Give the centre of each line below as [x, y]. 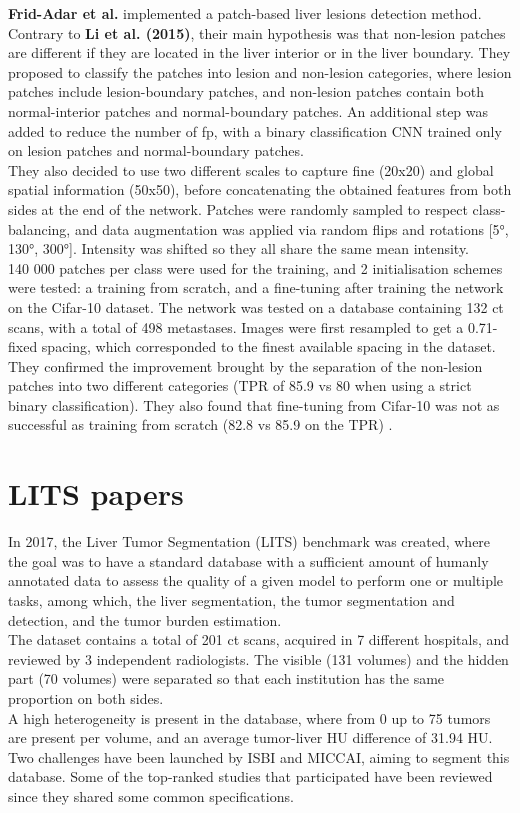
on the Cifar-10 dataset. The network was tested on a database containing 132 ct [256, 306]
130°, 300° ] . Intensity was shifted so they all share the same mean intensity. [238, 248]
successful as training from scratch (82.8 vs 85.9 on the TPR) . [200, 424]
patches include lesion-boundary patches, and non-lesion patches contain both [246, 91]
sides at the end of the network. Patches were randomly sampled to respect [238, 208]
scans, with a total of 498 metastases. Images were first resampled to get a [236, 326]
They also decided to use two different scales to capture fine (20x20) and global [251, 169]
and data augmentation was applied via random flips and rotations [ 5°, [291, 228]
